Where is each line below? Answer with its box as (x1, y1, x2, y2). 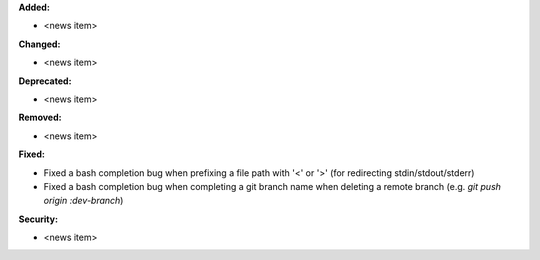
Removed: (18, 111, 62, 124)
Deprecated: (18, 75, 72, 87)
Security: (18, 213, 59, 225)
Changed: (18, 38, 61, 50)
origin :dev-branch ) (43, 195, 124, 207)
